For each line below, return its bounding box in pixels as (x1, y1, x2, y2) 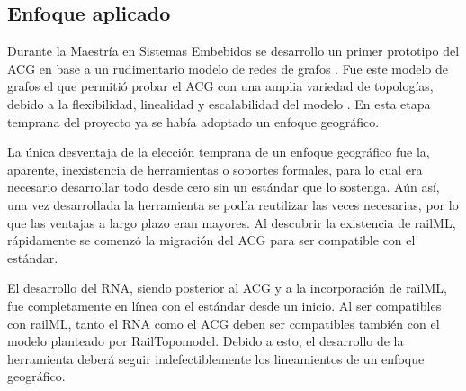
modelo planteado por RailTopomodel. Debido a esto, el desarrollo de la (7, 332, 404, 350)
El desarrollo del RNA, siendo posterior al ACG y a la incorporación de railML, (7, 278, 447, 297)
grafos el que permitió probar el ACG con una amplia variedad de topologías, (7, 77, 434, 95)
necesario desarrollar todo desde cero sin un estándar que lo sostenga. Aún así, (7, 177, 440, 196)
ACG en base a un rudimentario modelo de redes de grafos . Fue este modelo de (7, 59, 448, 77)
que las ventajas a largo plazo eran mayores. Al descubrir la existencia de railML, (7, 213, 456, 232)
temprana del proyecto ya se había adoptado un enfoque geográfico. (7, 112, 380, 131)
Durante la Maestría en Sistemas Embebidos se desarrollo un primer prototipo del (7, 41, 460, 60)
